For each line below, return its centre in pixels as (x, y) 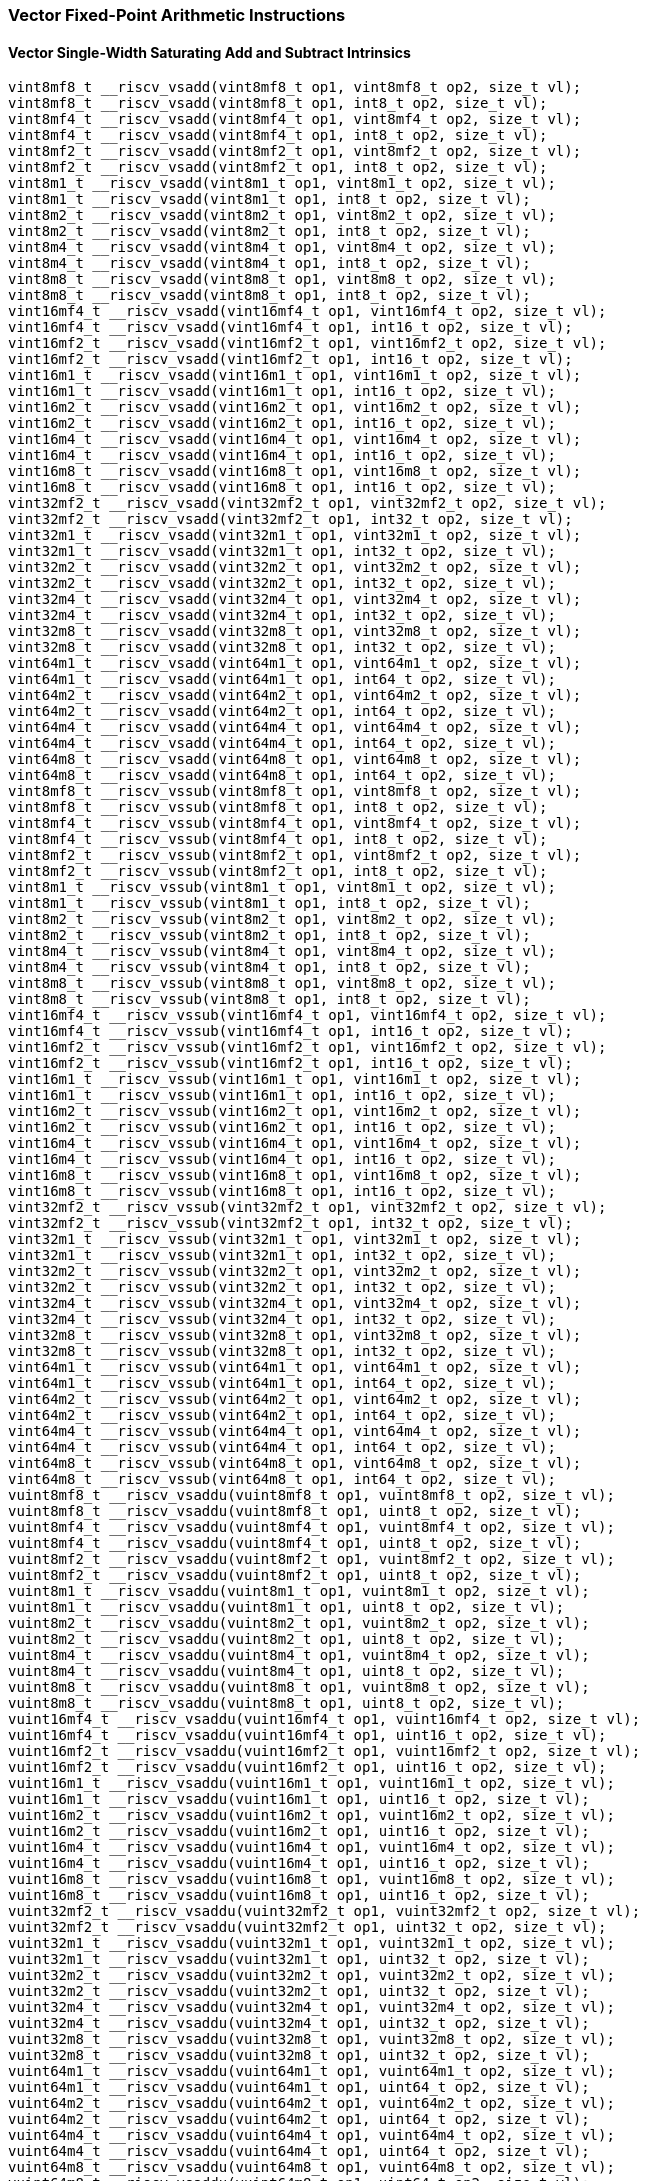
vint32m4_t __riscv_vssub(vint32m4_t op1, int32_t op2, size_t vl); (282, 1319)
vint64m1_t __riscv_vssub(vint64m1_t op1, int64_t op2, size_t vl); (282, 1383)
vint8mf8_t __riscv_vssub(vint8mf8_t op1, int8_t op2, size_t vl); (278, 807)
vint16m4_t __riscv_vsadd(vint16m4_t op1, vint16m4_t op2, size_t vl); (295, 439)
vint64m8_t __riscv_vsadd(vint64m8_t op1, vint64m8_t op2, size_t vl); (295, 759)
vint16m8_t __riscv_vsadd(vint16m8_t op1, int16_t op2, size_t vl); (282, 487)
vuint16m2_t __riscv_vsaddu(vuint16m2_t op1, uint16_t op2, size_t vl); (299, 1831)
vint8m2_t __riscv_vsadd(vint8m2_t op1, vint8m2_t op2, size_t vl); (282, 215)
